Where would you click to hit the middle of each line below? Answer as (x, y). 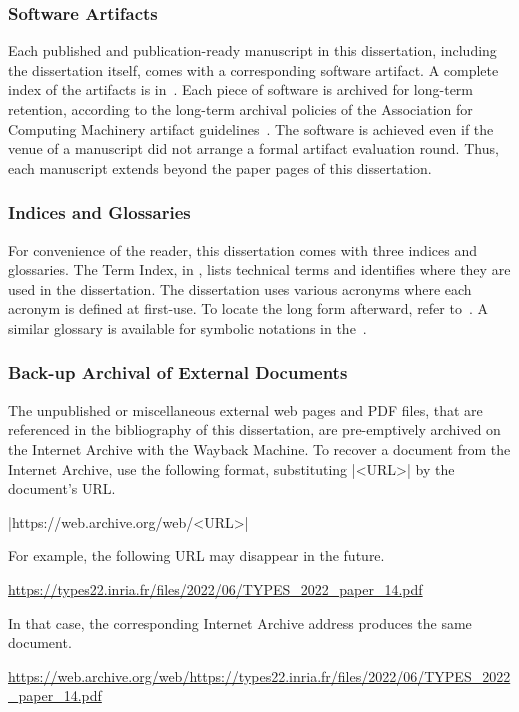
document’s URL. (62, 488)
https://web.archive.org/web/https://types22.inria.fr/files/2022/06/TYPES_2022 (259, 675)
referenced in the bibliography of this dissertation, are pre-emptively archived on (254, 429)
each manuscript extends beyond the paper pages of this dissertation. (220, 167)
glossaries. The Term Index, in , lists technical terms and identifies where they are (259, 269)
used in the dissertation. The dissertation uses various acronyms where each (240, 288)
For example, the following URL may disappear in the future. (196, 555)
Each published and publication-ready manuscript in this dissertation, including (252, 50)
